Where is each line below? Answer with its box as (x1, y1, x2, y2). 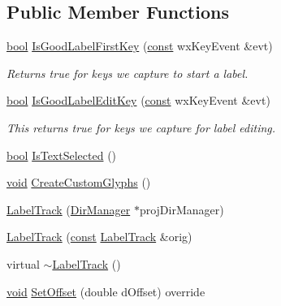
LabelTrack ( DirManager (6, 200, 131, 218)
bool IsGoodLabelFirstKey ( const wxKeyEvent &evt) (6, 37, 273, 54)
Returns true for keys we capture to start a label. (6, 64, 249, 81)
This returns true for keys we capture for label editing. (6, 119, 276, 136)
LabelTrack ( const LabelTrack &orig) (6, 228, 192, 245)
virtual (6, 255, 40, 272)
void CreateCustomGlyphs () (6, 174, 151, 191)
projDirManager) (139, 200, 224, 218)
